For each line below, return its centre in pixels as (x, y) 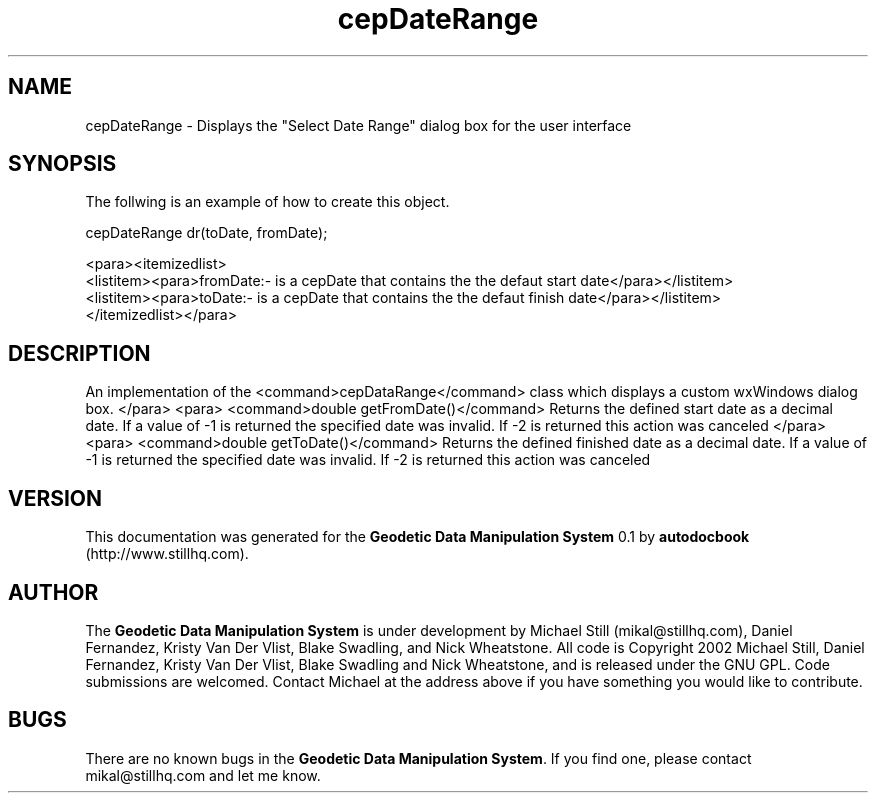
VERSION (55, 498)
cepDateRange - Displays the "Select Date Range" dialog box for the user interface (358, 125)
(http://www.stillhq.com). (167, 554)
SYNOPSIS (62, 164)
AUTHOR (53, 592)
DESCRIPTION (79, 353)
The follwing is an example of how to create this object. (267, 202)
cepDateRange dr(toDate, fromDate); (206, 233)
